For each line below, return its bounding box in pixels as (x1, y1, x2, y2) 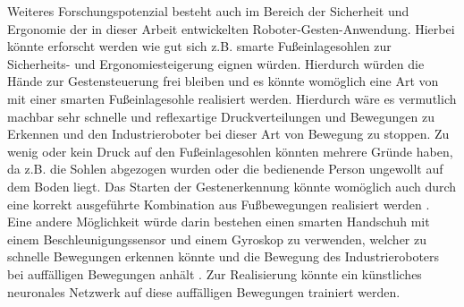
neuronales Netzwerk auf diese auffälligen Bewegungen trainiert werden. (7, 282, 401, 301)
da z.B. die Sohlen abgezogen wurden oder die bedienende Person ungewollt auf (7, 159, 443, 178)
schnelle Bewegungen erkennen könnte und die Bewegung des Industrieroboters (7, 247, 440, 266)
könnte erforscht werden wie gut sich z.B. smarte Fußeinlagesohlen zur (7, 37, 392, 55)
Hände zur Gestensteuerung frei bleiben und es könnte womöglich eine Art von (7, 72, 439, 90)
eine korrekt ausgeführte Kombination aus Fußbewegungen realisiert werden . (7, 194, 430, 213)
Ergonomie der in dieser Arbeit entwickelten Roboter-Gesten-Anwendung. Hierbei (7, 19, 455, 38)
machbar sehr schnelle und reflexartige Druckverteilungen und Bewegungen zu (7, 107, 434, 125)
